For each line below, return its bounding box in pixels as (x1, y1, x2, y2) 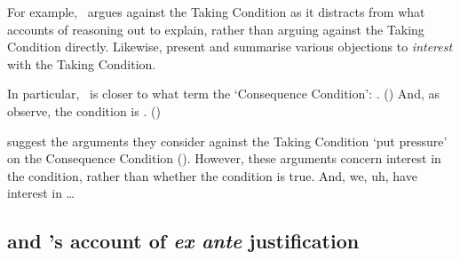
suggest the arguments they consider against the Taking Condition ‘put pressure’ (7, 131, 448, 150)
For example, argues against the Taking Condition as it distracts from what (7, 3, 425, 20)
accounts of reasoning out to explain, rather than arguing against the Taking (7, 20, 424, 38)
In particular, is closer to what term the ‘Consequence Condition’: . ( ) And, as (7, 84, 440, 103)
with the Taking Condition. (7, 54, 156, 73)
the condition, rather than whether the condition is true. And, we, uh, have (7, 166, 417, 184)
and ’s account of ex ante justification (7, 227, 360, 255)
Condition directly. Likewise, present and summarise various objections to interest (7, 37, 453, 56)
